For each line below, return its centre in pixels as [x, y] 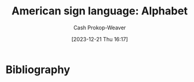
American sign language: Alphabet [100, 11]
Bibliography [38, 69]
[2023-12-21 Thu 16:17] [100, 39]
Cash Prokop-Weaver [100, 28]
